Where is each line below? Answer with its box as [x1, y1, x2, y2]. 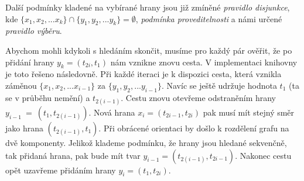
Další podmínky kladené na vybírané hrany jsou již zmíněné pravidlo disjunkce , [5, 1, 290, 13]
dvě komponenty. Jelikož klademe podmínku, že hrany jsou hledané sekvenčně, [5, 136, 287, 148]
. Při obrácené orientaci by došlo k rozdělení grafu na [98, 121, 289, 134]
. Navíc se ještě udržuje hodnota [161, 79, 277, 91]
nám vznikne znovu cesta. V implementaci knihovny [110, 55, 298, 68]
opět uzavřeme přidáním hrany [5, 163, 116, 176]
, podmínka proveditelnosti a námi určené [135, 12, 282, 25]
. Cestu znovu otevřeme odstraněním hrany [121, 91, 276, 103]
